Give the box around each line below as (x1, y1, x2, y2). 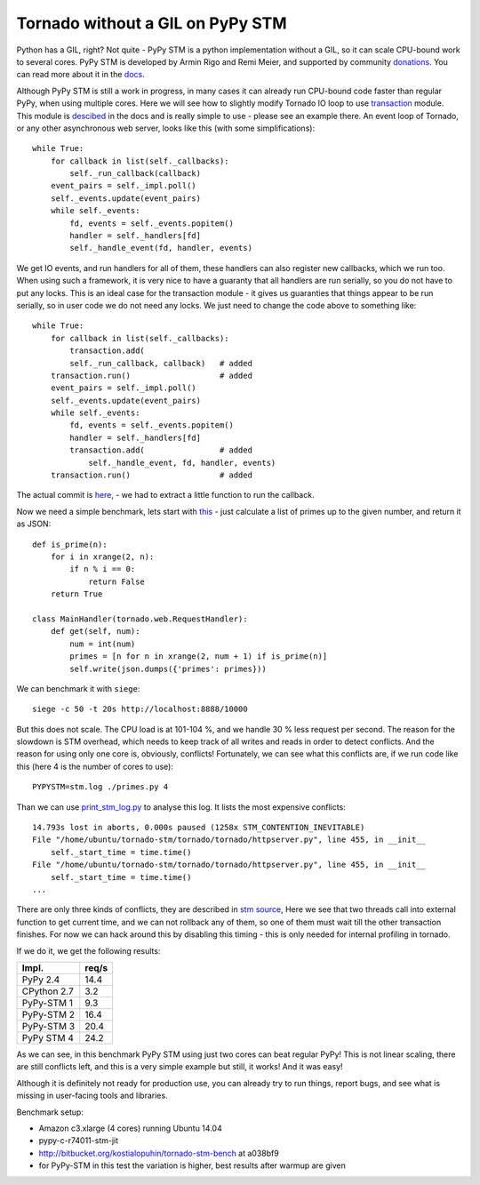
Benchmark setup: (16, 1107, 84, 1117)
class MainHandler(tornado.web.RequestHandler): (32, 613, 248, 624)
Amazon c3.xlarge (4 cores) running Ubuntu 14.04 (38, 1123, 222, 1133)
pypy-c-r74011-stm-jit (38, 1135, 119, 1146)
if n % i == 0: (69, 564, 136, 574)
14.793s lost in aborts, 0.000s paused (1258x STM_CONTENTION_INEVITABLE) (32, 822, 365, 833)
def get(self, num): (50, 627, 140, 637)
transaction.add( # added (69, 445, 253, 455)
